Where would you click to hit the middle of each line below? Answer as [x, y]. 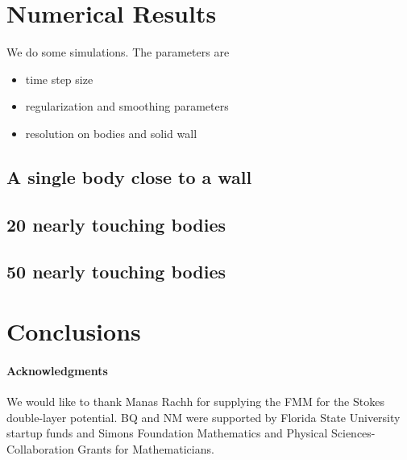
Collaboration [40, 448]
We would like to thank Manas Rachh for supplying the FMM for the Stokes [195, 401]
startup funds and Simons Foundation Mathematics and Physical [167, 433]
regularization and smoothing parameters [127, 106]
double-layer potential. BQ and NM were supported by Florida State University [203, 417]
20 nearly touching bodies [116, 224]
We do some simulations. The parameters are [118, 52]
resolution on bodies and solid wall [111, 133]
